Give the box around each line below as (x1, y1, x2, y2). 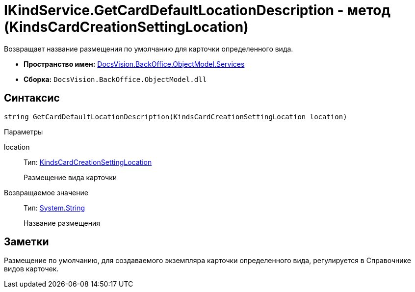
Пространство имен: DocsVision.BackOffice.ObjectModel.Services (24, 59, 245, 68)
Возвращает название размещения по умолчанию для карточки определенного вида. (4, 44, 293, 53)
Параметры (4, 127, 43, 136)
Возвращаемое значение (4, 188, 88, 197)
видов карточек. (4, 265, 59, 273)
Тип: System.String (24, 203, 85, 212)
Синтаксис (4, 92, 60, 105)
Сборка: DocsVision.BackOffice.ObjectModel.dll (24, 75, 207, 83)
